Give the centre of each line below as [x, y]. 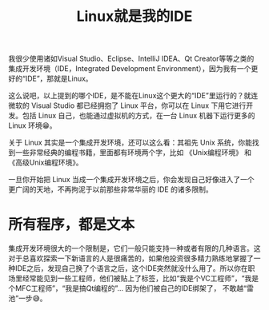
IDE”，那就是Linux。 [59, 79]
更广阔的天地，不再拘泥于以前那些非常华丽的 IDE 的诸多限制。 [111, 189]
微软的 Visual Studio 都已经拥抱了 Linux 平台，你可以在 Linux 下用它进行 [127, 105]
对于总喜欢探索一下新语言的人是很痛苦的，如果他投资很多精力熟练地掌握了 [131, 258]
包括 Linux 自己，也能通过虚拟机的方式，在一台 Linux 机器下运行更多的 [139, 116]
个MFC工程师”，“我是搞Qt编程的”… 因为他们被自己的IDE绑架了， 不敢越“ [127, 288]
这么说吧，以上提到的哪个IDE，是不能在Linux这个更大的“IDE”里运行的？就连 [133, 96]
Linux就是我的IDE [134, 16]
